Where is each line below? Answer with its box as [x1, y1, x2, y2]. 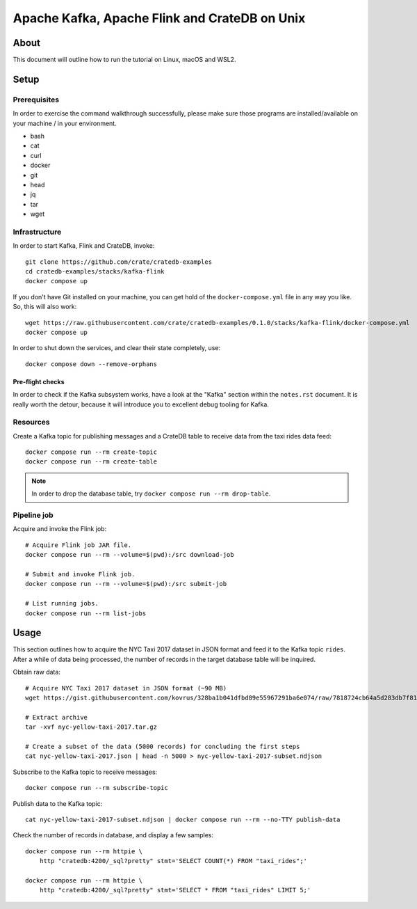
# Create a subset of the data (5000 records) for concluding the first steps [25, 742, 300, 750]
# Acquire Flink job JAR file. [25, 541, 132, 549]
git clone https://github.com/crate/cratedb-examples [25, 258, 212, 266]
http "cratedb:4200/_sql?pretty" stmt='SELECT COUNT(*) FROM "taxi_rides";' [39, 857, 308, 865]
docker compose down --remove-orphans [25, 360, 158, 368]
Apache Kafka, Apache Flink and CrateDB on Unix [13, 10, 306, 26]
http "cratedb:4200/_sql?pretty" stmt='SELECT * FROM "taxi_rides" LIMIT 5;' [39, 886, 311, 894]
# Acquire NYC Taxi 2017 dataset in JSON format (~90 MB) [25, 684, 227, 692]
